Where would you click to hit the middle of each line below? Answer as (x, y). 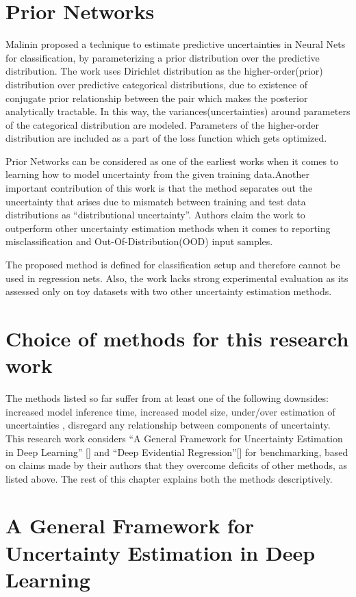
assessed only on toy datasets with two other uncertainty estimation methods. (169, 291)
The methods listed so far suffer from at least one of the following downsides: (167, 398)
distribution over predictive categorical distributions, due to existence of (157, 84)
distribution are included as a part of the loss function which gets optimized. (166, 138)
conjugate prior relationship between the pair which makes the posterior (157, 98)
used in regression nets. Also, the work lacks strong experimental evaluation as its (177, 278)
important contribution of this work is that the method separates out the (159, 188)
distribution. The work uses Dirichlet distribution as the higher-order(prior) (164, 71)
